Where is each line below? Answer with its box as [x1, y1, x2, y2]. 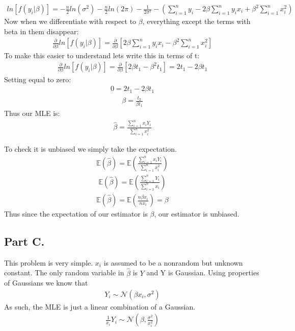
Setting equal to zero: [4, 74, 71, 84]
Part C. [4, 233, 45, 249]
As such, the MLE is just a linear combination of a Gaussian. [4, 301, 196, 312]
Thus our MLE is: [4, 108, 60, 119]
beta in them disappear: [4, 26, 79, 36]
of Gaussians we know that [4, 277, 88, 288]
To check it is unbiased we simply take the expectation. [4, 144, 177, 154]
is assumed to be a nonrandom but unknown [103, 257, 243, 268]
